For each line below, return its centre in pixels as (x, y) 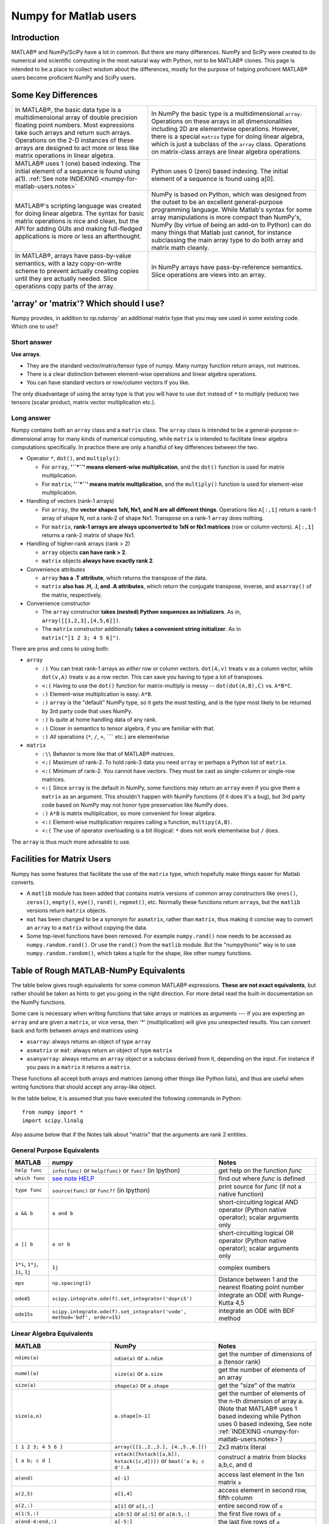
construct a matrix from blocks (262, 1457)
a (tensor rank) (240, 1361)
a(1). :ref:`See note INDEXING (57, 179)
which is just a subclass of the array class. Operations (229, 144)
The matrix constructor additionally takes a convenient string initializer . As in (141, 629)
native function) (241, 1194)
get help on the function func (260, 1170)
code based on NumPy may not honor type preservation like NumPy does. (135, 805)
